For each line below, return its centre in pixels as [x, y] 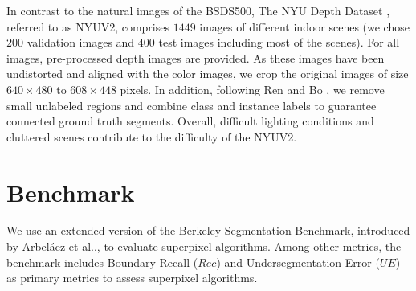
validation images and [81, 42]
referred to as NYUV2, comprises [88, 26]
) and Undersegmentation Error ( [298, 262]
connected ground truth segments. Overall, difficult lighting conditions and [190, 121]
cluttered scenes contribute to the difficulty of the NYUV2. [152, 136]
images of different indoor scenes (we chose [304, 26]
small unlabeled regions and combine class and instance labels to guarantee [192, 105]
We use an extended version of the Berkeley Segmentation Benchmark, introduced [208, 230]
